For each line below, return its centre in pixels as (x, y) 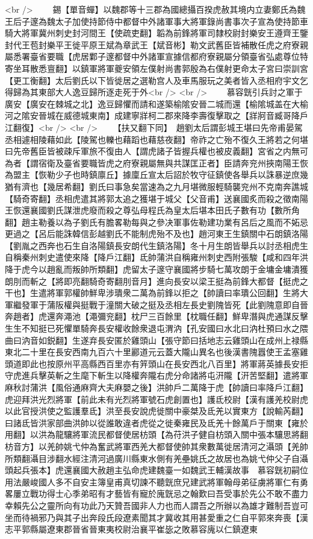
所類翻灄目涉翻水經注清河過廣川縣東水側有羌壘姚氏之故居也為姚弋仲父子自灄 (156, 458)
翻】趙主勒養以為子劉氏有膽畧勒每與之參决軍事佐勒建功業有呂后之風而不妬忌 (156, 222)
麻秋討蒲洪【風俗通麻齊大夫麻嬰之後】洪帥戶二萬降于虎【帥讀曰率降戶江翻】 (156, 387)
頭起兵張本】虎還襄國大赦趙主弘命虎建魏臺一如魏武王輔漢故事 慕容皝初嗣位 (156, 470)
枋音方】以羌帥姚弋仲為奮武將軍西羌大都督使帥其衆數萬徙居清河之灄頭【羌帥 (156, 446)
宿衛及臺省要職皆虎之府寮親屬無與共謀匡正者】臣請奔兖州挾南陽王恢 (173, 162)
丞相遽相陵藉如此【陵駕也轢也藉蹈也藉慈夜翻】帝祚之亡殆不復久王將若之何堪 (156, 139)
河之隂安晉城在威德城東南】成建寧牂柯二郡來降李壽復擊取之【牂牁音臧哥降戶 (156, 115)
